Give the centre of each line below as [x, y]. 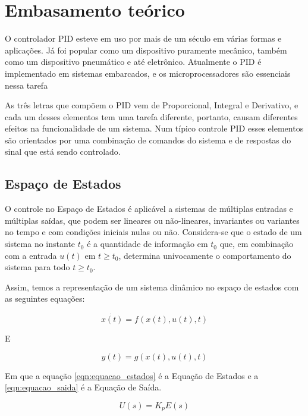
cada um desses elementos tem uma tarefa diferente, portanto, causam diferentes [151, 116]
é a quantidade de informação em [147, 244]
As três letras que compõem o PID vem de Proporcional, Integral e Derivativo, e [152, 105]
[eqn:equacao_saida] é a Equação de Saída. [83, 387]
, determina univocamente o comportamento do [205, 255]
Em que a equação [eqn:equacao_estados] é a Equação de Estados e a [132, 375]
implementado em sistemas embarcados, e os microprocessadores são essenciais [148, 73]
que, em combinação [257, 244]
